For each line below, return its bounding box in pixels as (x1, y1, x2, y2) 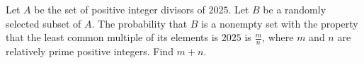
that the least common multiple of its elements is (6, 30, 219, 45)
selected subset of (6, 16, 81, 30)
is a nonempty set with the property (201, 16, 358, 30)
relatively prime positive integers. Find (6, 44, 174, 59)
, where (262, 30, 294, 45)
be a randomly (263, 2, 326, 16)
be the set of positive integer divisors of (34, 2, 205, 16)
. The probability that (91, 16, 188, 30)
